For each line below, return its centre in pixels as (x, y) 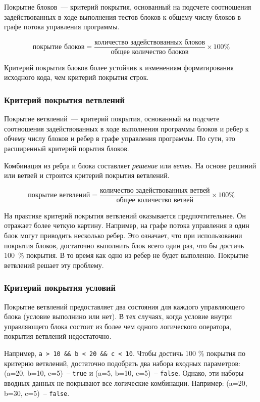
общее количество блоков (150, 52)
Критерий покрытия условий (60, 287)
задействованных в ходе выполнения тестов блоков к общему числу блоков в (123, 16)
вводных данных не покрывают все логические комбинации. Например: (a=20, (126, 383)
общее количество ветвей (155, 200)
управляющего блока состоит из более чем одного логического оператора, (118, 326)
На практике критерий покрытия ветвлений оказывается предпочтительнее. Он (125, 215)
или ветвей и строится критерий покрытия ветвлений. (87, 175)
